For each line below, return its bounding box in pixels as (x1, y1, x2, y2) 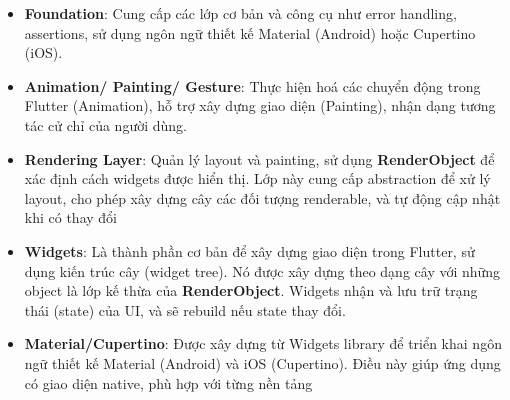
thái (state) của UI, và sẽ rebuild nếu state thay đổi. (24, 299, 346, 320)
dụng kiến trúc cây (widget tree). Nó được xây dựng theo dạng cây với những (24, 260, 501, 281)
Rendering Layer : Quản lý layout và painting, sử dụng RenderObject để (24, 148, 495, 169)
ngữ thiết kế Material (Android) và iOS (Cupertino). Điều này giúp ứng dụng (24, 352, 501, 373)
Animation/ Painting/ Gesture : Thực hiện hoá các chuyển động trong (24, 75, 481, 96)
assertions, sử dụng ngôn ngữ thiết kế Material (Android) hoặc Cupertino (24, 22, 476, 43)
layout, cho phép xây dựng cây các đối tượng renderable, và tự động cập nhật (24, 187, 501, 208)
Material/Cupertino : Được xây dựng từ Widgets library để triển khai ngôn (24, 333, 502, 354)
